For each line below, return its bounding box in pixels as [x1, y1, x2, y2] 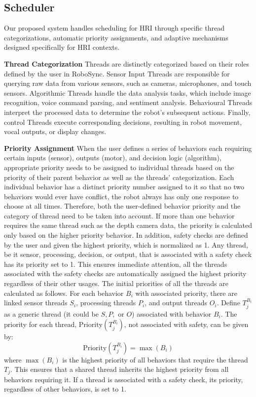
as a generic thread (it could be [4, 308, 99, 319]
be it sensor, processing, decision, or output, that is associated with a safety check [4, 249, 252, 259]
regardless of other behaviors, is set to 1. [4, 384, 126, 394]
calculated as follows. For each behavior [4, 288, 124, 298]
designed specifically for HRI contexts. [4, 42, 120, 52]
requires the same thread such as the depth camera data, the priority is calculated [4, 220, 253, 230]
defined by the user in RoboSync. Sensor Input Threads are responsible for [4, 68, 230, 78]
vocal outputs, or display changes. [4, 126, 107, 137]
